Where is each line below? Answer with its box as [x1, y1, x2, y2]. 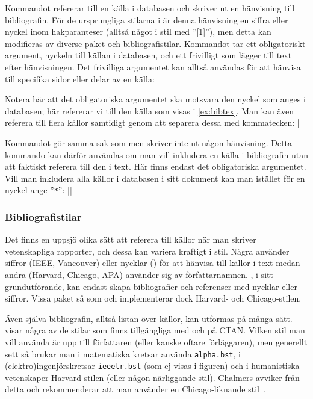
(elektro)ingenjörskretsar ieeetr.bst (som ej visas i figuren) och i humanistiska [5, 359, 300, 372]
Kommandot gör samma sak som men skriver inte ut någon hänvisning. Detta [5, 136, 293, 149]
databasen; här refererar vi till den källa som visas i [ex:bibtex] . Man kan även [5, 104, 294, 117]
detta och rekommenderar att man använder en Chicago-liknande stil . [5, 383, 266, 395]
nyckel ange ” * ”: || [5, 184, 72, 196]
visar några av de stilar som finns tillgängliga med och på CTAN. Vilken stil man [5, 324, 305, 336]
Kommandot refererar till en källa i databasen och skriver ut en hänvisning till [5, 2, 295, 14]
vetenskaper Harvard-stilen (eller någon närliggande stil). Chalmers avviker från [5, 371, 300, 383]
